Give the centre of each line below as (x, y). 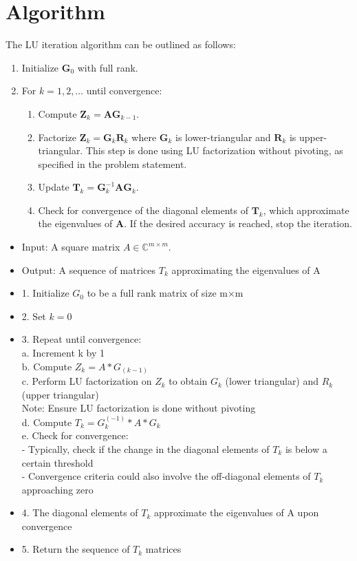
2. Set (34, 316)
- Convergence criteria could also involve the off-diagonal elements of (166, 476)
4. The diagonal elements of (80, 512)
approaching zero (57, 489)
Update (54, 187)
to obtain (188, 381)
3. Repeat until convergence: (82, 339)
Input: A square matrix (71, 247)
